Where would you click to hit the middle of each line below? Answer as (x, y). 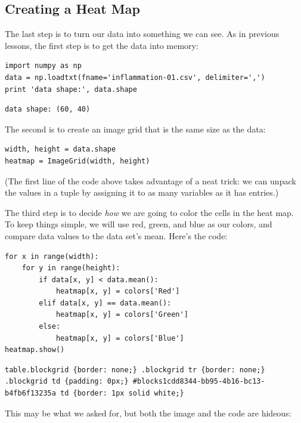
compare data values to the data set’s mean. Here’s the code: (116, 235)
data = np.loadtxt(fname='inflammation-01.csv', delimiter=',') (135, 77)
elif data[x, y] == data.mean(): (105, 303)
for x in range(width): (52, 256)
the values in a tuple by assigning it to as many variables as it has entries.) (142, 192)
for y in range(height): (71, 268)
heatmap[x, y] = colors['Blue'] (120, 338)
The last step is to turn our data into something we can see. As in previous (142, 34)
